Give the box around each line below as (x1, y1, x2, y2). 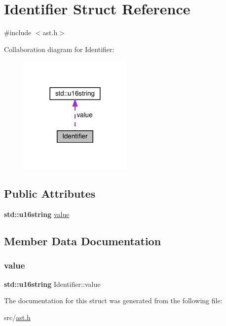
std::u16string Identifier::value (4, 278, 101, 289)
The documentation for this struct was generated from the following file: (4, 295, 223, 306)
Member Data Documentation (4, 233, 161, 248)
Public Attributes (4, 186, 96, 201)
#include (4, 27, 32, 38)
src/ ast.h (4, 312, 31, 322)
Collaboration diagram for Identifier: (4, 44, 114, 54)
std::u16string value (4, 209, 70, 219)
